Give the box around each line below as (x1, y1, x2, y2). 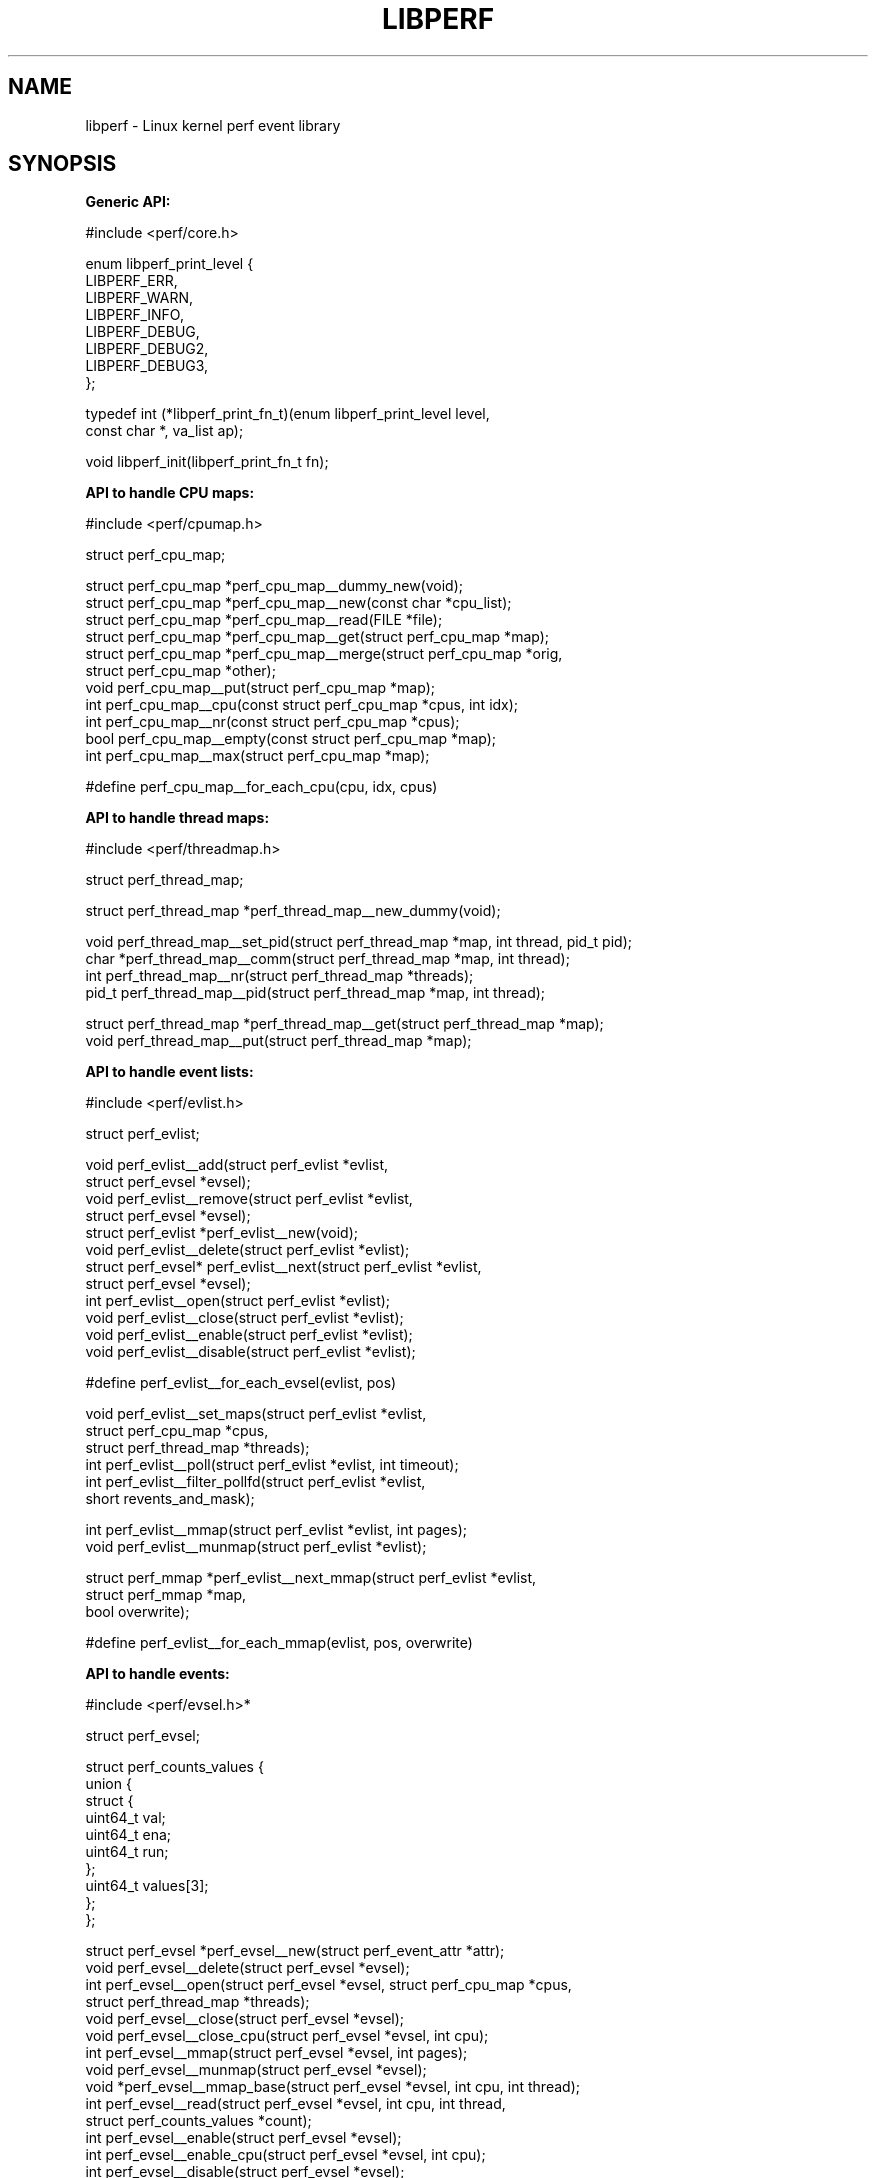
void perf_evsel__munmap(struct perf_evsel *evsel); (85, 2061, 427, 2079)
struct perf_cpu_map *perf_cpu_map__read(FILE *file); (85, 611, 443, 629)
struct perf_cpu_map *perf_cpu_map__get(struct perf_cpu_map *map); (85, 628, 550, 646)
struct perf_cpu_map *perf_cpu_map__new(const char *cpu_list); (85, 594, 512, 612)
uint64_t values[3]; (85, 1877, 209, 1895)
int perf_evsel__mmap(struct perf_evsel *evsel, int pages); (85, 2044, 468, 2062)
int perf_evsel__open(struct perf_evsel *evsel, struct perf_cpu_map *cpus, (85, 1976, 572, 1994)
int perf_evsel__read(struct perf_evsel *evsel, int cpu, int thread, (85, 2095, 506, 2113)
